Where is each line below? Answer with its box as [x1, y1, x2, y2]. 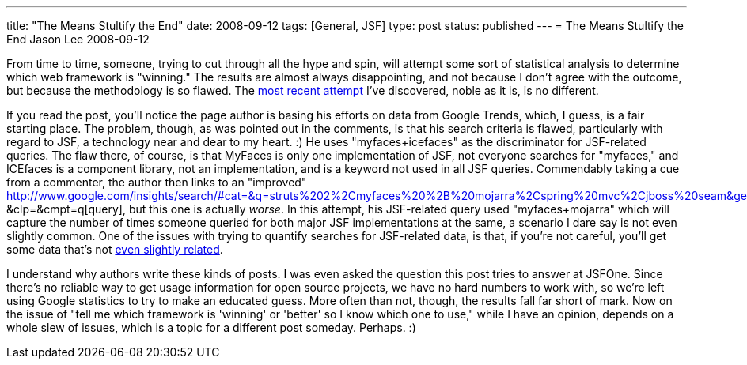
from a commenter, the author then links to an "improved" [6, 175, 307, 189]
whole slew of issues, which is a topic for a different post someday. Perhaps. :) [6, 321, 416, 334]
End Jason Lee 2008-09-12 [6, 32, 150, 46]
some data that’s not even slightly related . [6, 243, 223, 256]
